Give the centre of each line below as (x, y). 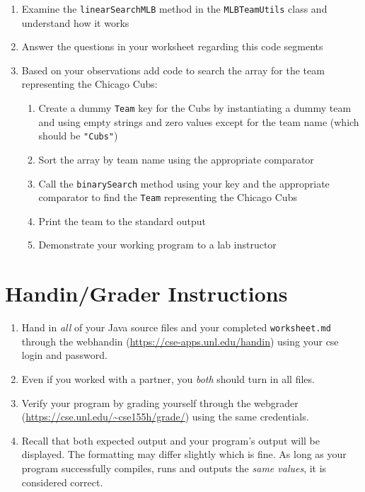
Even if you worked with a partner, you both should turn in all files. (168, 379)
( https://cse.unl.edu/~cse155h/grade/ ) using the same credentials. (165, 417)
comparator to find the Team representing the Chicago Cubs (168, 197)
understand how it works (75, 22)
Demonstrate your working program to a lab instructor (157, 245)
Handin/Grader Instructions (146, 293)
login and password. (64, 355)
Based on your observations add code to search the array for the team (173, 70)
